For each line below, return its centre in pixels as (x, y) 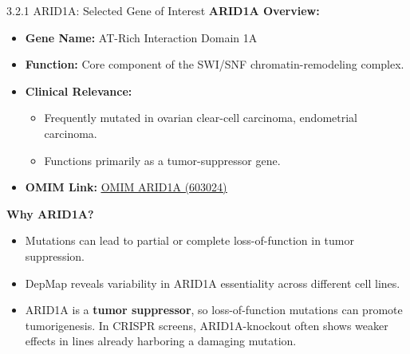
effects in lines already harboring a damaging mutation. (161, 341)
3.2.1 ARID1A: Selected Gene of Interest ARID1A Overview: (163, 10)
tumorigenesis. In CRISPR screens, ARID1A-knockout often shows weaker (207, 325)
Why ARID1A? (50, 213)
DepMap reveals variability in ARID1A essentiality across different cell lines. (213, 283)
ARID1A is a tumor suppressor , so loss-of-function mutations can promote (214, 310)
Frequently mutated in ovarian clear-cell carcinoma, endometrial (201, 118)
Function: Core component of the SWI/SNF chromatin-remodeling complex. (215, 64)
